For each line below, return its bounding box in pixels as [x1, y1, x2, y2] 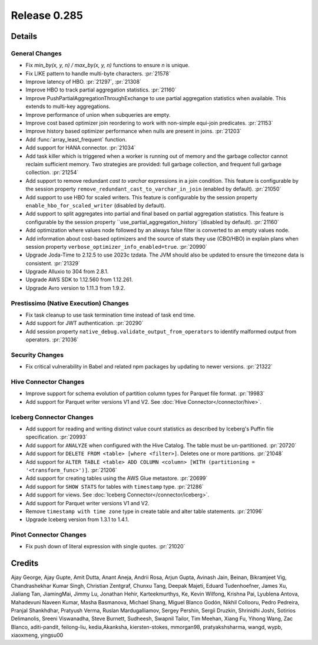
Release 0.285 [11, 9, 84, 22]
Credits [11, 558, 39, 568]
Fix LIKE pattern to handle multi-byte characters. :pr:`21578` [25, 70, 171, 77]
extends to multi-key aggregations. [25, 103, 111, 110]
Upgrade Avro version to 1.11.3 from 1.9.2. [25, 284, 126, 291]
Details [11, 31, 38, 41]
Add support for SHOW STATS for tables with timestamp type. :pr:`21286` [25, 483, 204, 490]
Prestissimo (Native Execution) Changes [11, 299, 130, 307]
